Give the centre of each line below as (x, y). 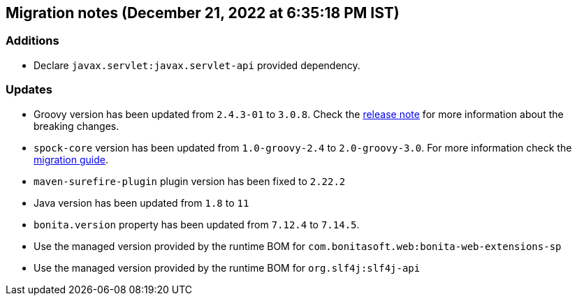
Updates (29, 90)
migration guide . (71, 159)
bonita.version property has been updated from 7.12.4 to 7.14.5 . (197, 224)
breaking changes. (76, 126)
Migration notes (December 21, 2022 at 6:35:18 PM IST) (203, 13)
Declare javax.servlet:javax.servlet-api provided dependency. (197, 65)
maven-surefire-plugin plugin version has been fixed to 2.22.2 (190, 181)
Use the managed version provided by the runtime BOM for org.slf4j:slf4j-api (227, 267)
